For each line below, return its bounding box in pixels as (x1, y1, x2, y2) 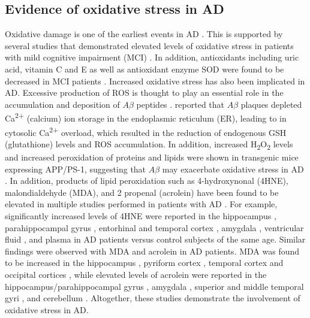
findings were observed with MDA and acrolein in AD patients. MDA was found (5, 244, 300, 257)
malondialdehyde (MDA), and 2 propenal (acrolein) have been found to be (5, 186, 279, 198)
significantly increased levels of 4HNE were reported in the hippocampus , (5, 209, 276, 222)
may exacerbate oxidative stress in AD (162, 162, 304, 175)
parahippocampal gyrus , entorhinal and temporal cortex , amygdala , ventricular (5, 221, 304, 234)
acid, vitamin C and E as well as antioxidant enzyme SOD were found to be (5, 62, 284, 75)
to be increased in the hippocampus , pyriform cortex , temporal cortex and (5, 256, 284, 269)
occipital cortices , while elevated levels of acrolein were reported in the (5, 268, 267, 280)
